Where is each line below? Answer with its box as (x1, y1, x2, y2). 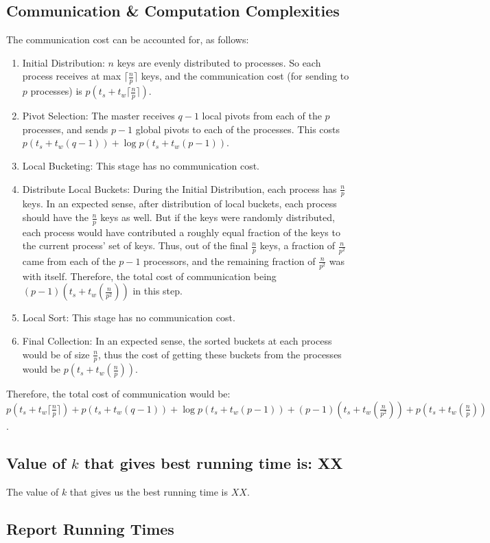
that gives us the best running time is (69, 484, 229, 498)
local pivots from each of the (202, 108, 322, 123)
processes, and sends (22, 122, 108, 136)
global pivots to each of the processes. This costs (135, 122, 340, 136)
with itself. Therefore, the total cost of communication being (22, 268, 277, 283)
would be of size (22, 347, 90, 361)
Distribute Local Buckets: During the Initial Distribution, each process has (22, 181, 337, 196)
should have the (22, 210, 89, 224)
